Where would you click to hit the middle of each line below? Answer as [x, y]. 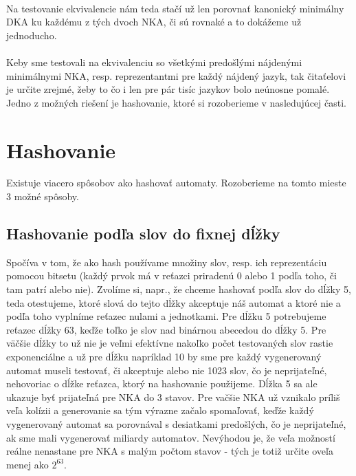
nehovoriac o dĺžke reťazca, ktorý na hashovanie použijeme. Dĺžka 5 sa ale [162, 383]
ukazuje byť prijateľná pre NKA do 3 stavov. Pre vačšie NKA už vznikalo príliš [173, 397]
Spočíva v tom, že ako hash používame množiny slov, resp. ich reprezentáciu [167, 262]
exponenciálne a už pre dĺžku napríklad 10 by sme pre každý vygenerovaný [164, 357]
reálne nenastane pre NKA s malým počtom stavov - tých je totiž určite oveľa [170, 451]
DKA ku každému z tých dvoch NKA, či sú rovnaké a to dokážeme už [154, 22]
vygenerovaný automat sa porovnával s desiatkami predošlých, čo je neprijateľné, [176, 423]
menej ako [27, 464]
